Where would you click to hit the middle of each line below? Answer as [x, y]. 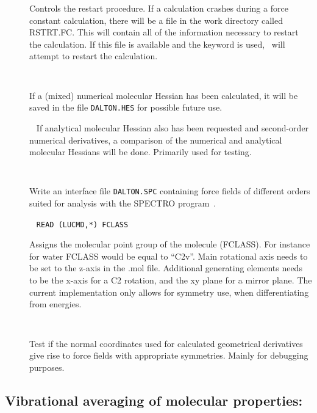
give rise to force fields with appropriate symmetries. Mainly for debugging [169, 355]
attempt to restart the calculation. [94, 56]
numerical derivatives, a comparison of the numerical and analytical [156, 140]
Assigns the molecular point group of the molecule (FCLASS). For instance [170, 244]
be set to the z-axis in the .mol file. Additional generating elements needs [166, 268]
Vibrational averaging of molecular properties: [154, 400]
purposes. [47, 367]
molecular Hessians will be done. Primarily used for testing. [141, 152]
